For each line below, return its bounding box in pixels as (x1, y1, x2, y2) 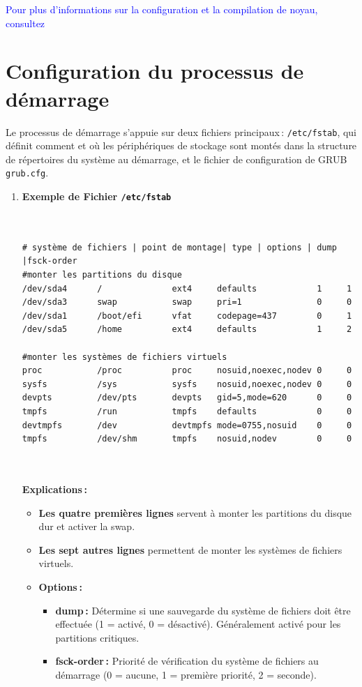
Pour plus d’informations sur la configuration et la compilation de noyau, (6, 2, 318, 16)
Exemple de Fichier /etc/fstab (22, 189, 172, 203)
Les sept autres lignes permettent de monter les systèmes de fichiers (38, 542, 342, 557)
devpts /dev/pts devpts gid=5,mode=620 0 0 (22, 393, 352, 403)
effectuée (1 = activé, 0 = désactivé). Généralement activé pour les (55, 617, 341, 631)
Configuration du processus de (6, 56, 304, 85)
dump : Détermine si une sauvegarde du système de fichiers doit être (55, 603, 351, 617)
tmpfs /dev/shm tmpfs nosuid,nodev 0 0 (22, 434, 352, 444)
